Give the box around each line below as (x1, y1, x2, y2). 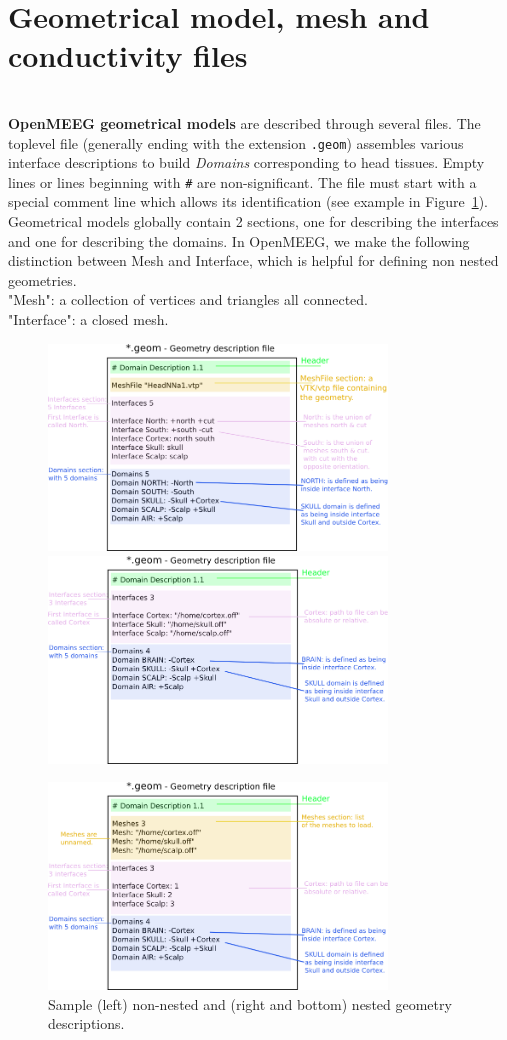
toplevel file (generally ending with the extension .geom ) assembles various (8, 132, 464, 153)
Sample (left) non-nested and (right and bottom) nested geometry (48, 993, 452, 1014)
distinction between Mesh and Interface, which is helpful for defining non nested (8, 250, 499, 271)
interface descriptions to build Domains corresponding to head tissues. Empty (8, 152, 485, 173)
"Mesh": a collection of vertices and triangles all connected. (8, 289, 368, 310)
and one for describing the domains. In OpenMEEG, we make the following (8, 230, 470, 251)
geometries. (8, 269, 77, 290)
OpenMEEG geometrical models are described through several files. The (8, 112, 481, 133)
